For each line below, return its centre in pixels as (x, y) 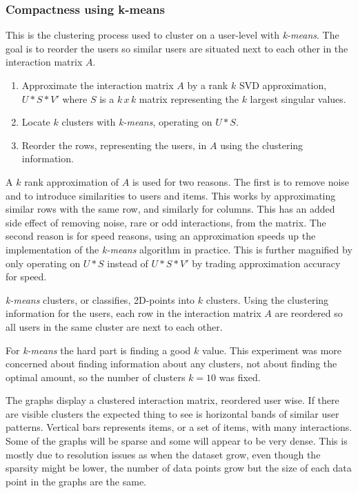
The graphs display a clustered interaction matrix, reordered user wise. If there (172, 400)
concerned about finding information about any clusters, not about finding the (171, 364)
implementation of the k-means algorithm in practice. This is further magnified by (179, 249)
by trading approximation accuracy (266, 263)
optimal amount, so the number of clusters (96, 377)
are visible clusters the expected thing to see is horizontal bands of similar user (172, 413)
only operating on (43, 263)
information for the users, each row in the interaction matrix (133, 313)
